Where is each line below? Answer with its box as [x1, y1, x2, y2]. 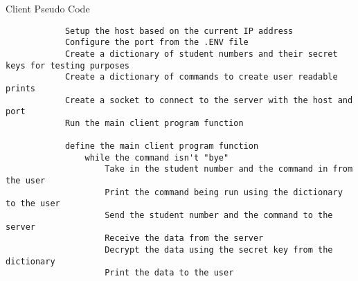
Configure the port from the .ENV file [64, 37, 249, 48]
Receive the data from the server [105, 233, 264, 244]
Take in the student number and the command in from [105, 164, 353, 174]
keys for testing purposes [6, 60, 129, 71]
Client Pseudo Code [6, 1, 90, 15]
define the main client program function [64, 141, 259, 152]
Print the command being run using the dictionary [105, 187, 343, 197]
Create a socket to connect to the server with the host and [64, 95, 353, 105]
